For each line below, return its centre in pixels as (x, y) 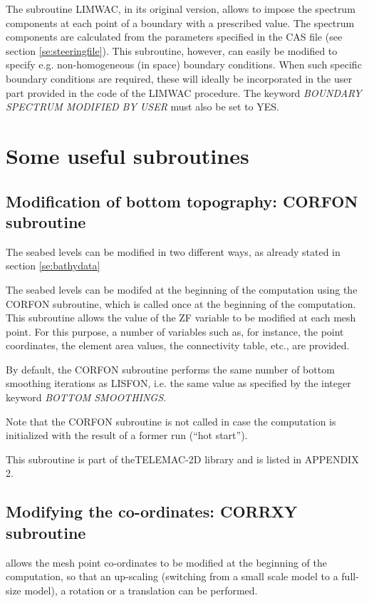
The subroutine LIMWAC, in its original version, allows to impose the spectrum (181, 9)
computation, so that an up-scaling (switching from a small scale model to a (172, 576)
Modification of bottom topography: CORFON (182, 201)
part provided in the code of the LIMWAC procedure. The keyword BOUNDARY (184, 92)
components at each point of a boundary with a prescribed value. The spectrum (180, 22)
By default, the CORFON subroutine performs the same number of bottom (170, 369)
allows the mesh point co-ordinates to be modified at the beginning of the (166, 562)
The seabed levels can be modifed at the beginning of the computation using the (182, 289)
